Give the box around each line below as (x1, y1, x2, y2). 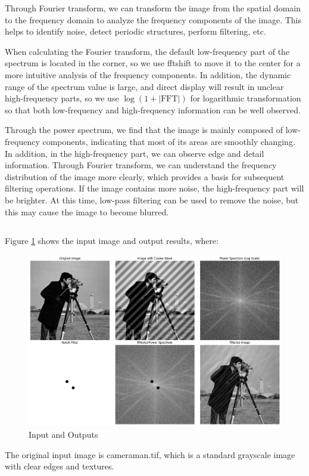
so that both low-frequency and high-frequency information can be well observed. (5, 103, 301, 116)
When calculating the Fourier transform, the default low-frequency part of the (5, 45, 290, 57)
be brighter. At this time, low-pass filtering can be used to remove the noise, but (5, 193, 299, 206)
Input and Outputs (29, 428, 98, 441)
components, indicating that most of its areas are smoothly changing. (42, 135, 295, 147)
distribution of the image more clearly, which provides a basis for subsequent (5, 170, 285, 183)
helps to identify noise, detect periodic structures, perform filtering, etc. (5, 25, 266, 38)
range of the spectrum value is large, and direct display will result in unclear (5, 80, 284, 92)
